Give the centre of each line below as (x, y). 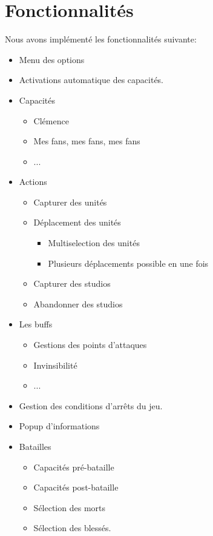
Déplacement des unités (77, 222)
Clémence (51, 120)
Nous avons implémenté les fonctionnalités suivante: (101, 39)
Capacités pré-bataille (74, 467)
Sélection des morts (69, 507)
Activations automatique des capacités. (91, 80)
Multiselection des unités (94, 243)
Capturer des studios (72, 283)
